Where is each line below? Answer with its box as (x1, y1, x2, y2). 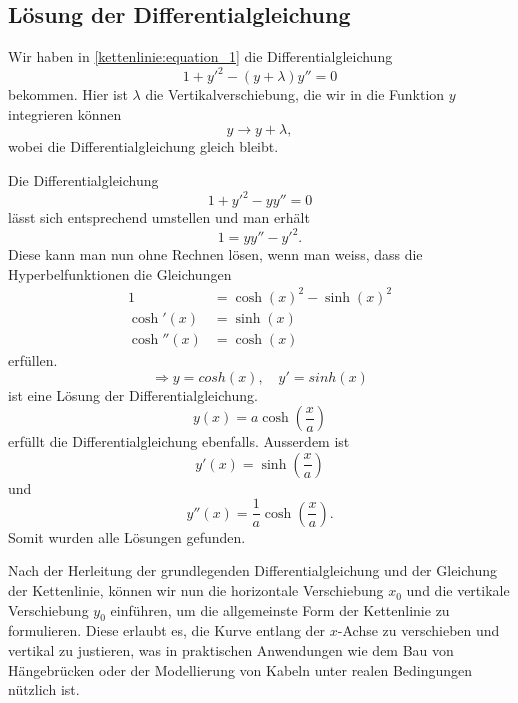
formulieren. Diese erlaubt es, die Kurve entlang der (8, 620, 326, 641)
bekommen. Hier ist (8, 84, 128, 105)
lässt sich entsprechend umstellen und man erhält (8, 207, 310, 228)
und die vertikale (406, 580, 510, 601)
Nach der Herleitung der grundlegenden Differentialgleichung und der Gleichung (8, 560, 498, 581)
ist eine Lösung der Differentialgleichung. (8, 384, 258, 405)
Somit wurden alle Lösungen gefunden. (8, 526, 246, 547)
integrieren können (8, 103, 122, 124)
